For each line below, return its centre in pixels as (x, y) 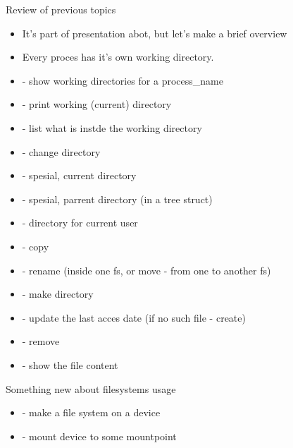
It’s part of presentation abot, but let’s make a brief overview (155, 33)
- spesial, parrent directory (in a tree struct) (117, 199)
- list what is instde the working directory (112, 127)
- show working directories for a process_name (123, 80)
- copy (36, 246)
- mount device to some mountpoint (99, 436)
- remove (41, 341)
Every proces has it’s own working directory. (118, 57)
